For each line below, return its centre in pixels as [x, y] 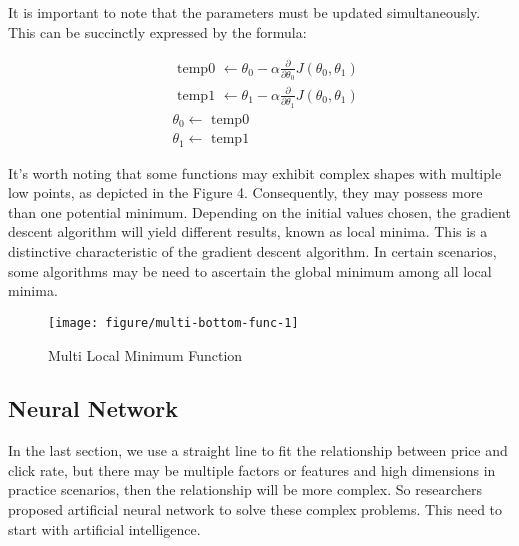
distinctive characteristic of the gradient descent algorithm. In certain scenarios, [252, 251]
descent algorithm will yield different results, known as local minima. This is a [248, 231]
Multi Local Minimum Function [145, 354]
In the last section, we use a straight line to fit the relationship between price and [258, 450]
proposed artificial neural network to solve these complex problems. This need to [255, 509]
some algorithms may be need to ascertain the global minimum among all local [250, 270]
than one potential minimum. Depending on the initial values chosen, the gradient [259, 211]
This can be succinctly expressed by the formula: [157, 31]
